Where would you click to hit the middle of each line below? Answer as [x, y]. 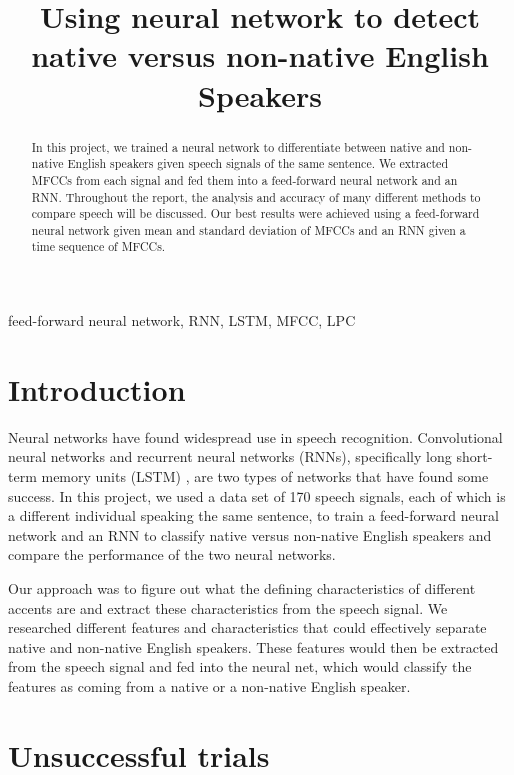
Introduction [97, 388]
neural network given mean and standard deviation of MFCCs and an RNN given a [248, 229]
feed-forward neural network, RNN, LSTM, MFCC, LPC [182, 320]
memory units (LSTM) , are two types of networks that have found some [265, 476]
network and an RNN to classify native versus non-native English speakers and [250, 534]
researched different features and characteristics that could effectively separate [247, 627]
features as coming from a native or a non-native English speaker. [209, 685]
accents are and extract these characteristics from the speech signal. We [228, 607]
